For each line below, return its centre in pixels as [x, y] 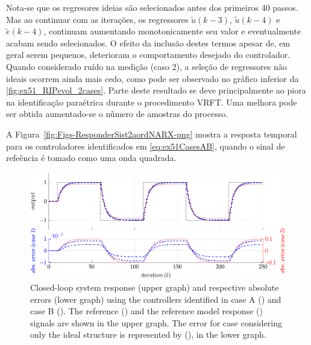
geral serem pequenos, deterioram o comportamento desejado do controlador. [148, 55]
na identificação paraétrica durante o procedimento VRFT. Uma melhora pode [152, 102]
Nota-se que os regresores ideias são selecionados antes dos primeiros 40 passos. [152, 7]
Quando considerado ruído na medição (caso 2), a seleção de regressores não [146, 66]
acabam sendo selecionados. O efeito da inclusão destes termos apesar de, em [148, 43]
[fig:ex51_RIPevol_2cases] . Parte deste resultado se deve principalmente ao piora [156, 90]
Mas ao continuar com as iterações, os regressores [97, 19]
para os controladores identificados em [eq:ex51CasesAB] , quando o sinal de [146, 146]
